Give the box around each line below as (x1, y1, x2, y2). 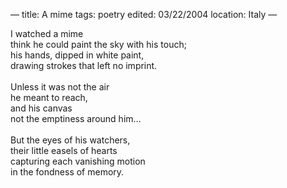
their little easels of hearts (10, 145, 118, 156)
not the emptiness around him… (10, 113, 142, 124)
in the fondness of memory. (10, 166, 125, 178)
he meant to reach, (10, 92, 88, 103)
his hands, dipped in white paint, (10, 49, 145, 61)
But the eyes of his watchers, (10, 134, 131, 146)
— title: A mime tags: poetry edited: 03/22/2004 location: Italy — (10, 9, 278, 20)
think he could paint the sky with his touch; (10, 39, 187, 50)
